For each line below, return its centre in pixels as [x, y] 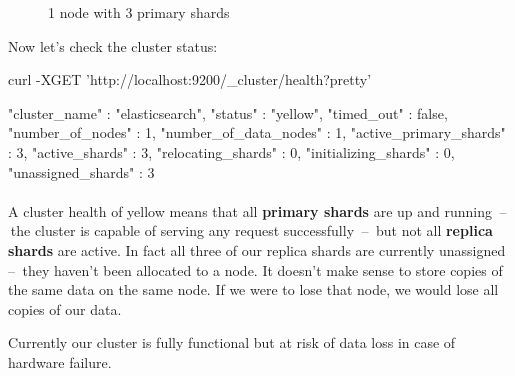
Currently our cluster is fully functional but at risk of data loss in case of [232, 342]
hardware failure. [60, 361]
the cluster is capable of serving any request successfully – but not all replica [251, 230]
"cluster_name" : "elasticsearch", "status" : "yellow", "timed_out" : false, [228, 112]
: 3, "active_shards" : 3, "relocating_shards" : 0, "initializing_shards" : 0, [231, 151]
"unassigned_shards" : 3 [81, 171]
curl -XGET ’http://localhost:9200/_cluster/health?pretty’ [190, 79]
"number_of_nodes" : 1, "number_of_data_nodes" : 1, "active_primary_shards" [257, 132]
